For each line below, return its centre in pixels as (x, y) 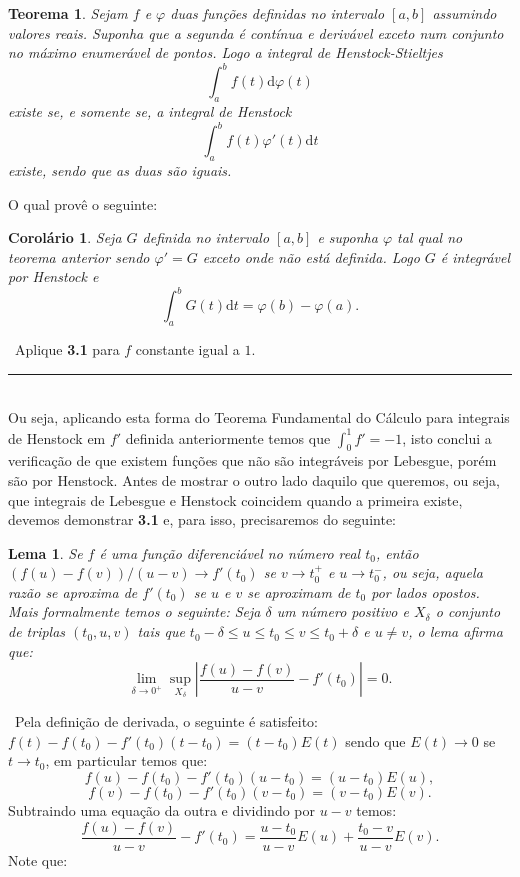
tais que (161, 631)
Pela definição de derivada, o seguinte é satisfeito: (166, 721)
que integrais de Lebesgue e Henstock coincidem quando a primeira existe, (235, 499)
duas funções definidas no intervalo (277, 13)
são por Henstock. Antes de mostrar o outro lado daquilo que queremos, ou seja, (254, 479)
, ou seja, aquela (432, 572)
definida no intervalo (206, 237)
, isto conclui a (447, 437)
